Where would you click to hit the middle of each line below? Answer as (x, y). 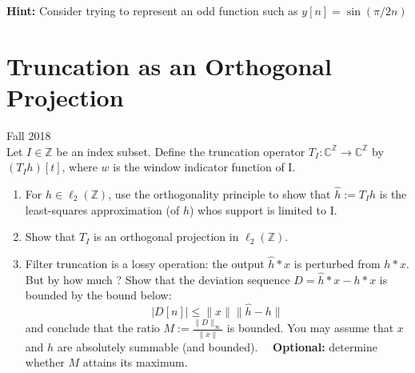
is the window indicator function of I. (204, 167)
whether (45, 362)
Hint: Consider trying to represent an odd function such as (152, 10)
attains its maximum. (135, 362)
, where (80, 167)
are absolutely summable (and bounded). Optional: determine (217, 346)
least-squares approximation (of (102, 209)
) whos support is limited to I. (263, 209)
